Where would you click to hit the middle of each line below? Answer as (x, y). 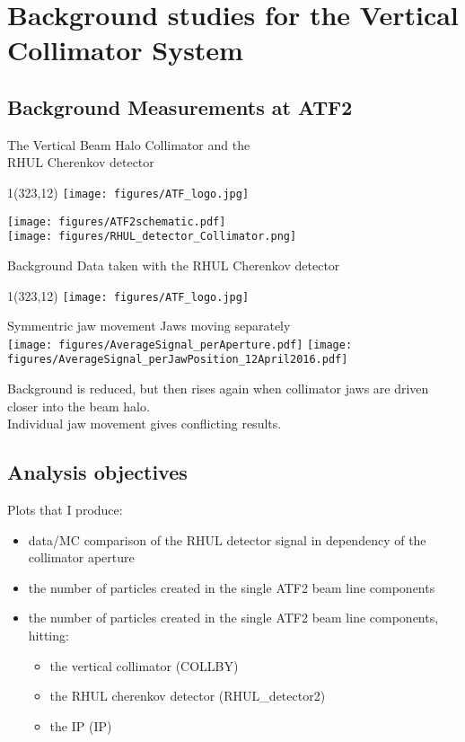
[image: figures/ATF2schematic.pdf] (117, 221)
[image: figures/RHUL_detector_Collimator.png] (152, 237)
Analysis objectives (97, 472)
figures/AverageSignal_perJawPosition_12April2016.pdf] (178, 360)
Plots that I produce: (65, 510)
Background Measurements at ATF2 (180, 106)
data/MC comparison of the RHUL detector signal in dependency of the (227, 539)
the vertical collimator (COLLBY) (144, 665)
